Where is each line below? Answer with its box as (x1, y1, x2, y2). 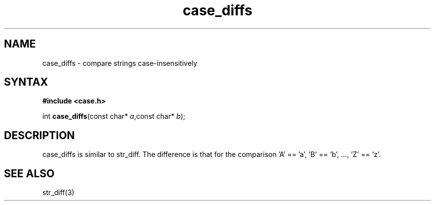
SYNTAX (4, 76, 48, 89)
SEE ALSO (4, 167, 55, 180)
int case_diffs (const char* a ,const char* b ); (42, 112, 186, 121)
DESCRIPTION (4, 129, 75, 142)
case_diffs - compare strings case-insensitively (42, 58, 198, 67)
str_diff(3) (42, 188, 74, 197)
